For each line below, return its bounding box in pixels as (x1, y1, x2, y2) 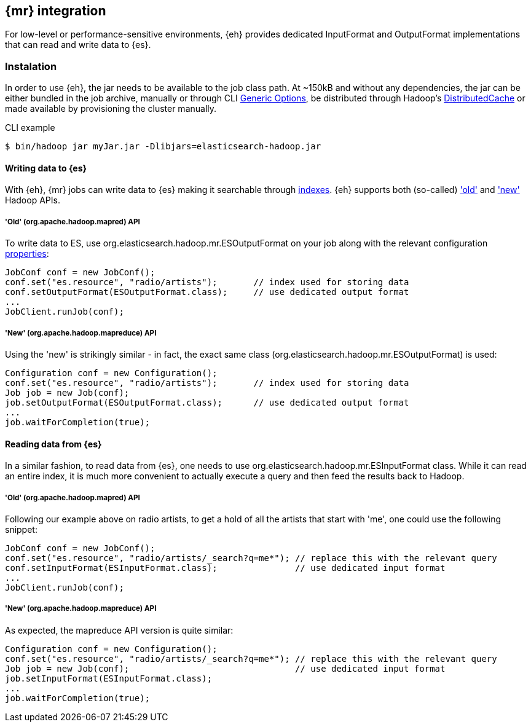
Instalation (5, 60, 57, 73)
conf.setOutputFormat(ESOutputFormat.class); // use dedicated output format (5, 287, 409, 297)
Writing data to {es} (5, 162, 87, 173)
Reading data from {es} (5, 438, 102, 449)
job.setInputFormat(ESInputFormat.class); (5, 673, 213, 683)
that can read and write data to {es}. (5, 39, 151, 50)
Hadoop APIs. (5, 195, 60, 206)
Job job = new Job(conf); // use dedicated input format (5, 663, 446, 674)
